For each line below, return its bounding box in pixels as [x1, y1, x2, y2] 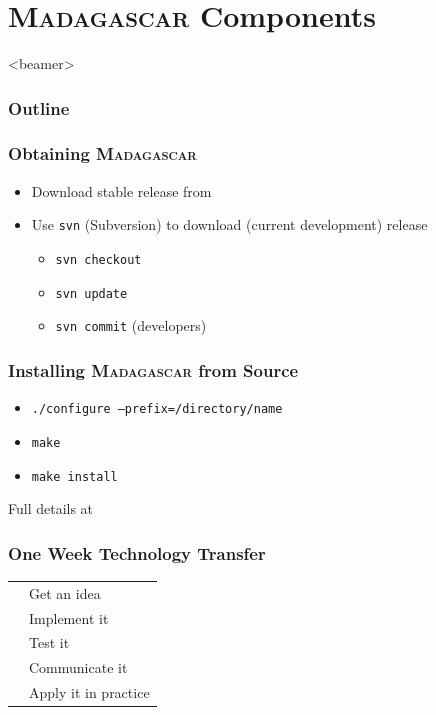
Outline [8, 95, 70, 120]
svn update [55, 286, 128, 301]
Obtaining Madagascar [8, 141, 197, 166]
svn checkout [55, 253, 142, 268]
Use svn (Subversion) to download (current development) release [31, 214, 428, 235]
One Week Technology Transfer [8, 540, 266, 565]
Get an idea [29, 582, 101, 603]
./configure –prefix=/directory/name [31, 402, 283, 417]
